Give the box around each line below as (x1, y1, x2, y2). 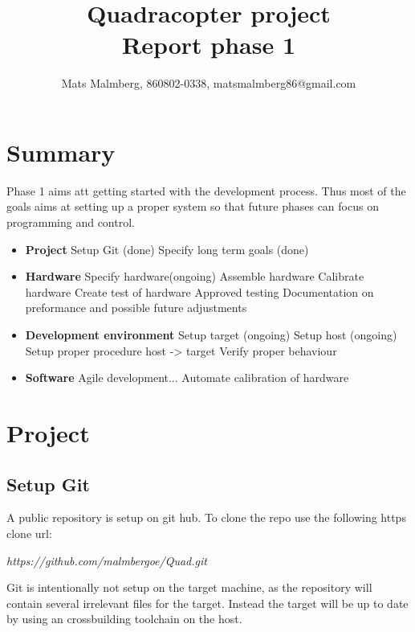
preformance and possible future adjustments (25, 299, 247, 316)
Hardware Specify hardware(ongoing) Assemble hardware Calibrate (25, 268, 364, 285)
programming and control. (6, 214, 135, 231)
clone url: (6, 524, 52, 541)
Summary (6, 135, 116, 168)
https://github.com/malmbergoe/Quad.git (6, 552, 207, 568)
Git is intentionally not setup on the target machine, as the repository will (6, 579, 372, 596)
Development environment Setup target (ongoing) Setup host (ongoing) (25, 326, 397, 343)
